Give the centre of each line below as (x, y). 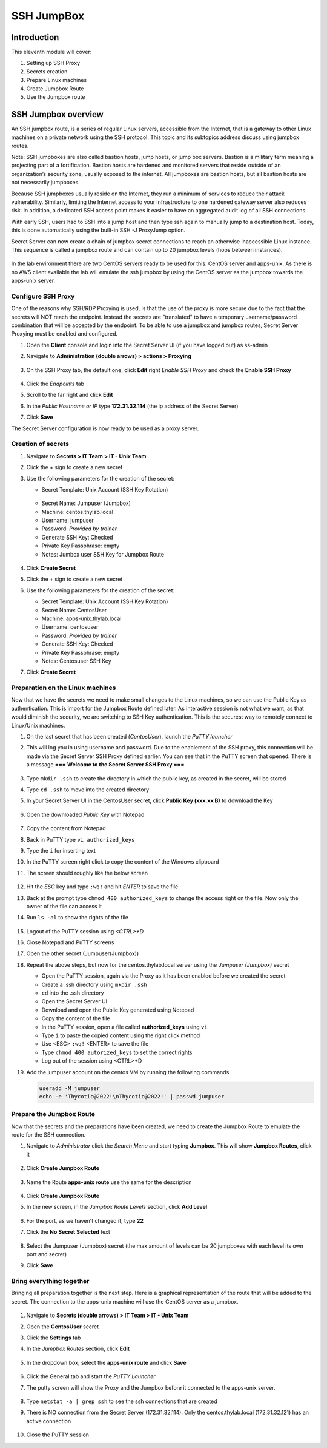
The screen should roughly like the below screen (87, 873)
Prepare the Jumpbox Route (53, 1114)
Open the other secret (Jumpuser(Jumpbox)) (83, 953)
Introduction (35, 37)
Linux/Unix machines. (38, 725)
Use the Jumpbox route (56, 97)
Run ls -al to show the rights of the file (77, 918)
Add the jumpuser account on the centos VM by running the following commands (128, 1072)
